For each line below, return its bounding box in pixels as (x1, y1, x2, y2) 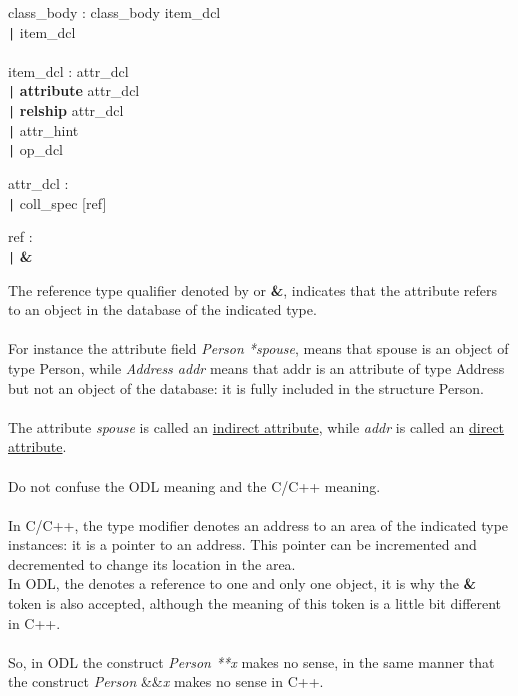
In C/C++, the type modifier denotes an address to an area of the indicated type (8, 514, 509, 535)
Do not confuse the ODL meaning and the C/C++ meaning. (8, 475, 381, 496)
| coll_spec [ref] (8, 192, 107, 213)
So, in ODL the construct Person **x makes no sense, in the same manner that (8, 651, 495, 672)
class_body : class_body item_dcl (8, 2, 221, 22)
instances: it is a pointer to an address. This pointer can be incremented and (8, 534, 477, 555)
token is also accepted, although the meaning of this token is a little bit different (8, 593, 502, 614)
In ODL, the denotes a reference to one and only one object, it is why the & (8, 573, 477, 594)
